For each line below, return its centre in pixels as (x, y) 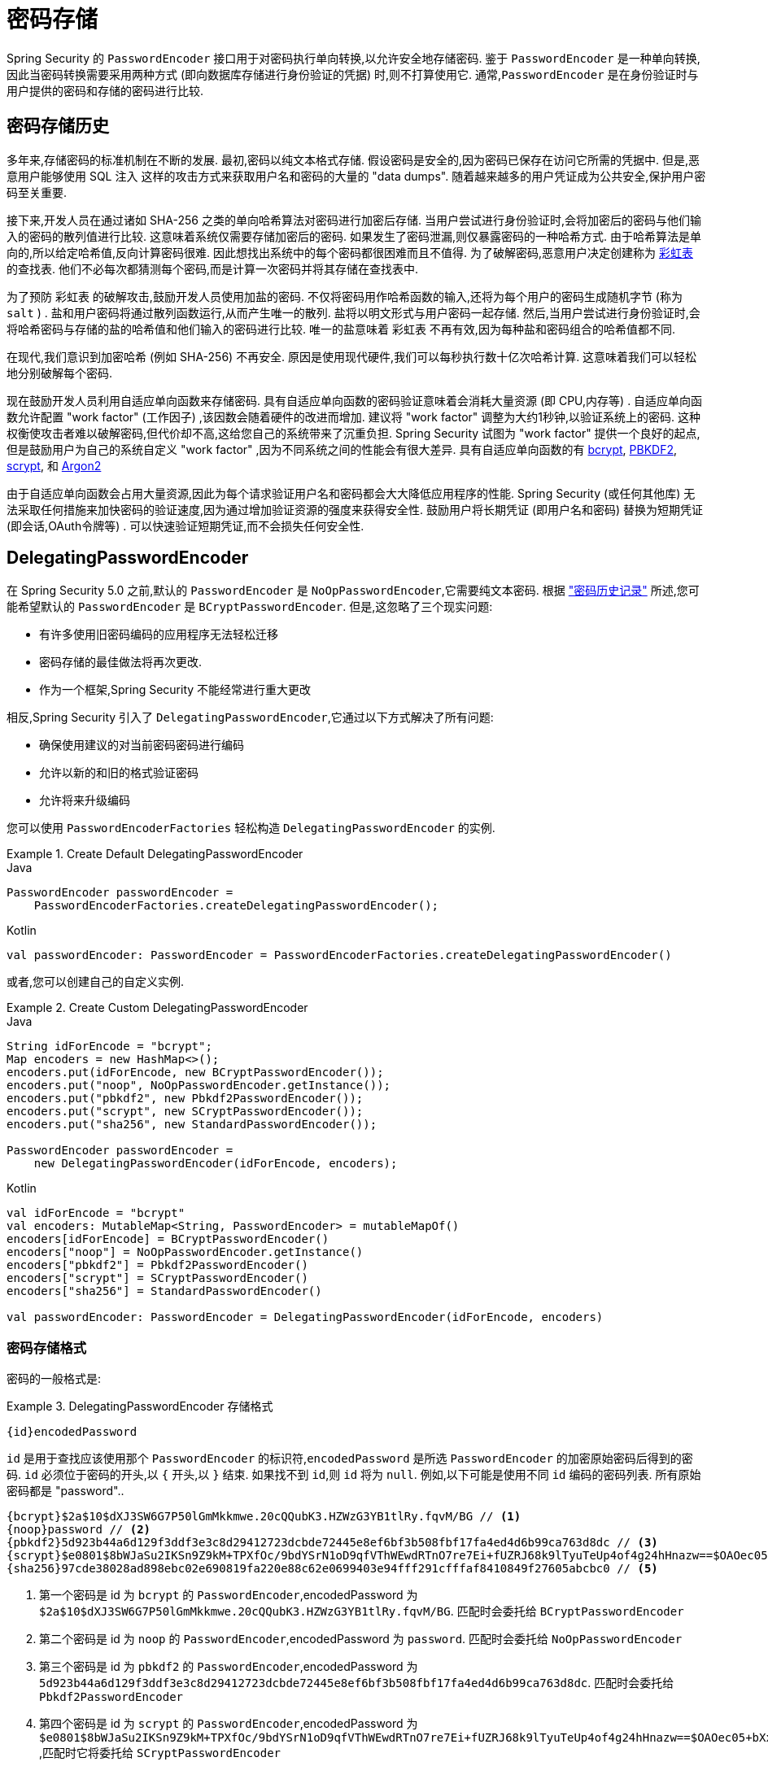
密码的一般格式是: (54, 1379)
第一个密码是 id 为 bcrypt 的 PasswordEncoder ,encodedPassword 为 (229, 1595)
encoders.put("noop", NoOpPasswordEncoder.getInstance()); (199, 1086)
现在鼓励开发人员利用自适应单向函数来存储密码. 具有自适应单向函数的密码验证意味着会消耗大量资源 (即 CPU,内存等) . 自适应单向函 (355, 400)
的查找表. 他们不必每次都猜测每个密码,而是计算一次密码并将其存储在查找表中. (213, 268)
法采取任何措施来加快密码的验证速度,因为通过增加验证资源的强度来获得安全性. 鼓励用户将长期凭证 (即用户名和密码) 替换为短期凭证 (355, 509)
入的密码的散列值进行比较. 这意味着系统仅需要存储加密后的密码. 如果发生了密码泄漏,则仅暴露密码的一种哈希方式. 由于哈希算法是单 (354, 236)
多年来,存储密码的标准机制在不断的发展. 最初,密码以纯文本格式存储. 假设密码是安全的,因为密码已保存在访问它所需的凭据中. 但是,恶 (353, 159)
